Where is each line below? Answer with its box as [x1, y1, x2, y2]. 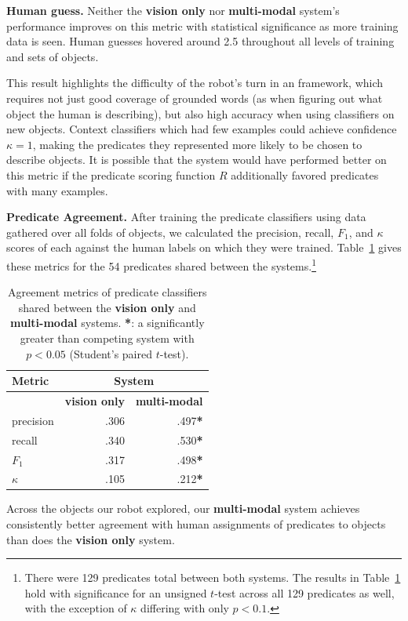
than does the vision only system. [6, 531, 175, 547]
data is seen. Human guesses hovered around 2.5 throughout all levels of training [6, 33, 395, 49]
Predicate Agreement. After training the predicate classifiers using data [6, 209, 366, 225]
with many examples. [6, 182, 108, 198]
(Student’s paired [69, 345, 152, 361]
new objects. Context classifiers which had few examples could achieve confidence [6, 121, 397, 137]
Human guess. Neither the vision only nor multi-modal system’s [6, 2, 340, 18]
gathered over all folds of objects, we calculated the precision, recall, [6, 223, 334, 240]
